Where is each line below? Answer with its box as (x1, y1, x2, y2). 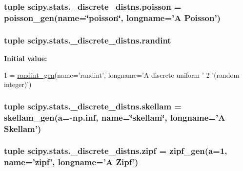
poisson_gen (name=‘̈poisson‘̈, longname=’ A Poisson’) (4, 11, 221, 23)
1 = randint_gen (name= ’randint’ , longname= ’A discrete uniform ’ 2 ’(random (4, 69, 240, 80)
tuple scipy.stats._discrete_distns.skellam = (4, 100, 182, 112)
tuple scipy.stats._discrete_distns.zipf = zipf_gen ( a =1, (4, 145, 227, 157)
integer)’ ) (4, 79, 32, 89)
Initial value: (4, 53, 47, 63)
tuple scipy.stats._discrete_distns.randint (4, 34, 171, 46)
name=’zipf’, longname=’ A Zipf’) (4, 156, 139, 168)
